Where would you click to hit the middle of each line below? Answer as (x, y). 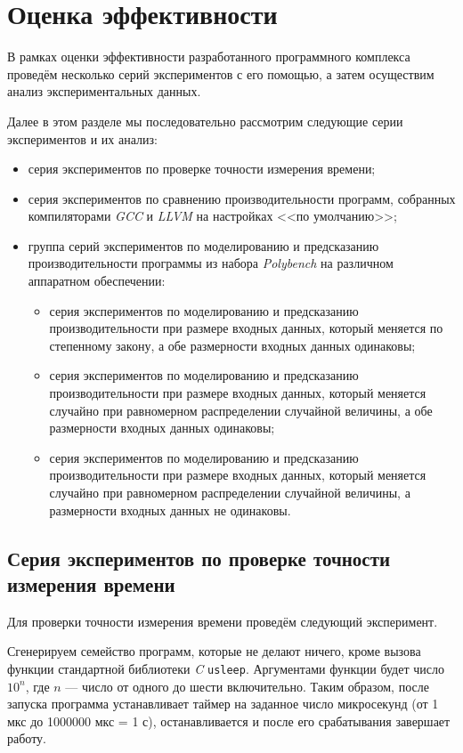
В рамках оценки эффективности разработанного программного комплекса (209, 57)
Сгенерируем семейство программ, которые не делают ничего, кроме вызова (214, 651)
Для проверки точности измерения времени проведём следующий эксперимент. (223, 621)
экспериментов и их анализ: (82, 138)
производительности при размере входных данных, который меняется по (246, 328)
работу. (27, 738)
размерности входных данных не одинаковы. (170, 510)
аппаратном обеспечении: (97, 281)
